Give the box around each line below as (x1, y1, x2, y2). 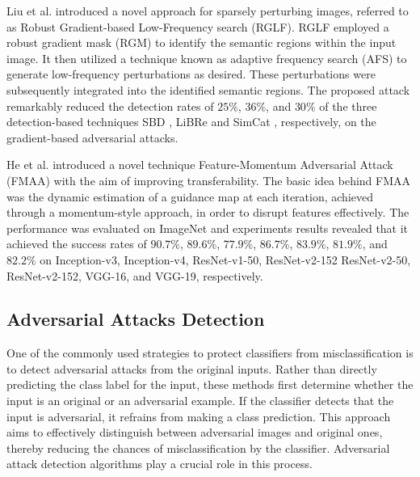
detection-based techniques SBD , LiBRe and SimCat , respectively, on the (6, 113, 376, 130)
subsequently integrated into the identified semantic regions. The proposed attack (6, 81, 410, 98)
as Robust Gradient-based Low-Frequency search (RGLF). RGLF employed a (6, 18, 389, 35)
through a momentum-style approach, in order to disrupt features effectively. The (6, 204, 409, 221)
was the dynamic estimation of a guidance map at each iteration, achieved (6, 188, 373, 205)
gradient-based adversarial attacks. (6, 129, 178, 146)
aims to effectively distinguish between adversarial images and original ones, (6, 424, 383, 441)
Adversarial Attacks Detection (6, 306, 265, 331)
